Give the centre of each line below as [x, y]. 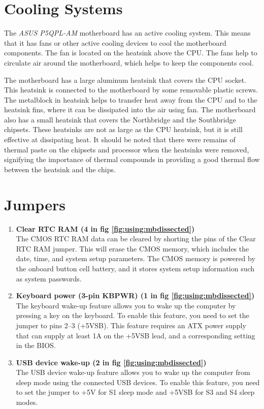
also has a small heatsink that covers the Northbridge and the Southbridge [120, 119]
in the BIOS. [36, 345]
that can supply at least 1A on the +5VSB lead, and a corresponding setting [136, 335]
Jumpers [35, 204]
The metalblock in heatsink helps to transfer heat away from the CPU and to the [131, 99]
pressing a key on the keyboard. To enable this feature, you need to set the [133, 315]
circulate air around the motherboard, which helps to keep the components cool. [129, 62]
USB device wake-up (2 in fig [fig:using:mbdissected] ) [111, 362]
